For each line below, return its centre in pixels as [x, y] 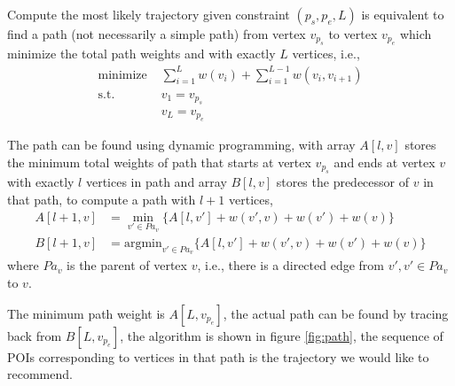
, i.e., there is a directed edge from [290, 265]
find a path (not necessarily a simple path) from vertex [157, 34]
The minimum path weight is [86, 313]
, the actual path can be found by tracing [336, 313]
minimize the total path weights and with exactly [141, 54]
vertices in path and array [156, 182]
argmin [143, 244]
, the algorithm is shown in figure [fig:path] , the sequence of [282, 335]
